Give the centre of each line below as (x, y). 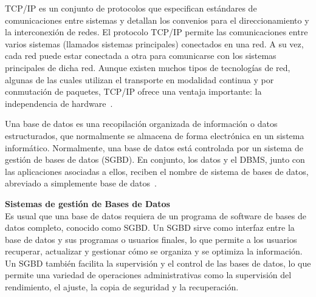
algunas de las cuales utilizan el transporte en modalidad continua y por (139, 79)
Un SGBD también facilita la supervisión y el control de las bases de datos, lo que (158, 263)
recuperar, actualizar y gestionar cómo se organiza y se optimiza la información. (154, 251)
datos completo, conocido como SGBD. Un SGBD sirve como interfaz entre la (150, 227)
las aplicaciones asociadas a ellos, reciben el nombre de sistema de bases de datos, (157, 171)
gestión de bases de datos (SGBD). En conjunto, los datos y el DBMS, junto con (155, 159)
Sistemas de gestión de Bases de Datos (88, 203)
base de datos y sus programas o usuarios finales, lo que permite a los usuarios (151, 239)
